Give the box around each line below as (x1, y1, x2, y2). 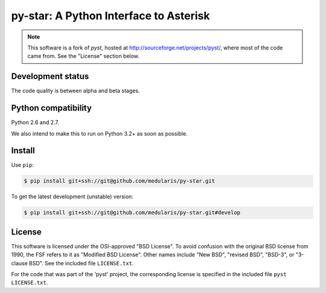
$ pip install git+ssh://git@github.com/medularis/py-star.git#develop (24, 209, 241, 216)
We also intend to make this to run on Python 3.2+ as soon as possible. (11, 130, 188, 137)
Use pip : (11, 162, 34, 169)
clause (11, 259, 28, 266)
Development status (11, 71, 89, 81)
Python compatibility (11, 103, 92, 113)
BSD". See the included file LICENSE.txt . (29, 259, 134, 266)
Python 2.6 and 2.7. (11, 119, 60, 126)
